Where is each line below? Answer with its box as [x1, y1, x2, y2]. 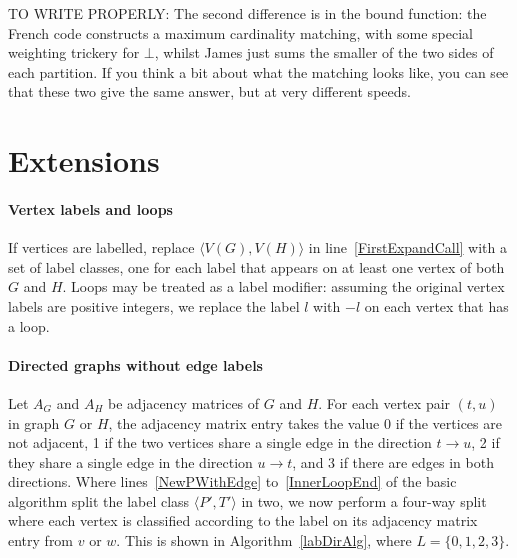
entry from [8, 530, 74, 551]
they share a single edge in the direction [8, 451, 253, 472]
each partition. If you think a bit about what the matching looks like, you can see [8, 61, 509, 82]
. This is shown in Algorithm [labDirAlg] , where [116, 530, 412, 551]
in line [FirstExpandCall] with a [308, 237, 508, 258]
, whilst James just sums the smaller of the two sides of [154, 42, 494, 63]
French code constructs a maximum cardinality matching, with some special [8, 22, 473, 43]
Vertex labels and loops [8, 198, 173, 219]
